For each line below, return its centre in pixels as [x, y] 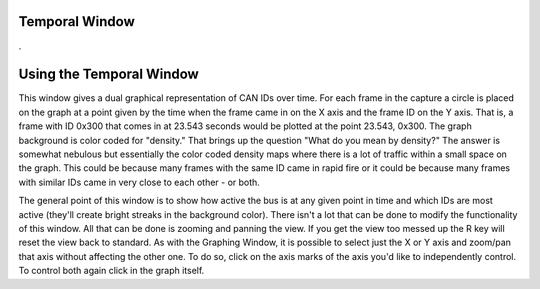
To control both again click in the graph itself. [111, 271]
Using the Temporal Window [108, 74]
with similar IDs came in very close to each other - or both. [139, 182]
